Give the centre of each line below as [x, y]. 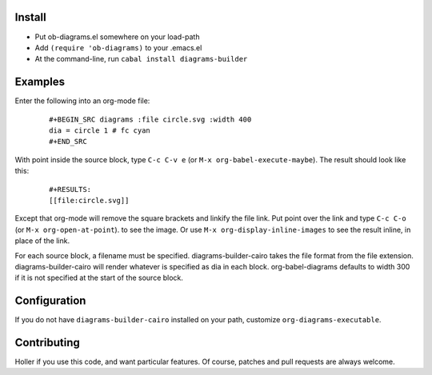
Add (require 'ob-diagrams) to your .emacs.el [118, 47]
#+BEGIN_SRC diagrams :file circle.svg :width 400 [150, 119]
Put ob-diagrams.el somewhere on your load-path [117, 37]
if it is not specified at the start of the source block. [99, 278]
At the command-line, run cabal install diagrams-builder [141, 59]
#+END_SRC [68, 142]
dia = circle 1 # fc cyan [100, 130]
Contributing [47, 343]
